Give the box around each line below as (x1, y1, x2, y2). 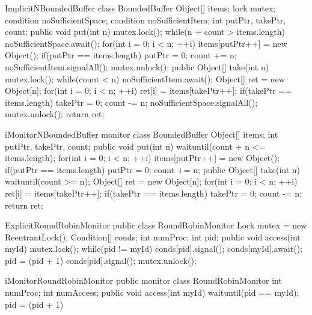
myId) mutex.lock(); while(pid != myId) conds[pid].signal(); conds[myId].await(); (5, 242, 302, 255)
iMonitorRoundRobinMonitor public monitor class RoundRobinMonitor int (5, 274, 282, 287)
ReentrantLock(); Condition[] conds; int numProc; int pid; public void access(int (5, 230, 301, 243)
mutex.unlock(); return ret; (5, 108, 105, 120)
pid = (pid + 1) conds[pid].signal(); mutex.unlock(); (5, 254, 197, 266)
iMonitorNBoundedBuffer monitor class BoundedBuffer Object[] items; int (5, 127, 278, 140)
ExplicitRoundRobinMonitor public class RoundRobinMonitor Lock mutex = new (5, 219, 307, 231)
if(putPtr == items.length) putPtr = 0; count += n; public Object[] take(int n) (5, 163, 301, 176)
